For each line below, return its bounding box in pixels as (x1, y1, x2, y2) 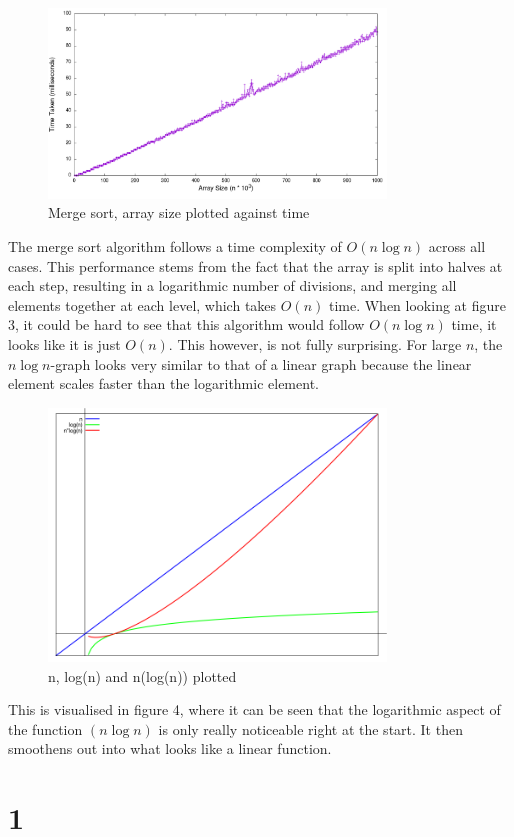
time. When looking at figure (328, 294, 506, 315)
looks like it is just (8, 333, 121, 354)
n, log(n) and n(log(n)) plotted (48, 665, 237, 686)
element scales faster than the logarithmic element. (8, 373, 319, 394)
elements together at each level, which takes (8, 294, 277, 315)
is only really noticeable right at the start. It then (158, 718, 463, 739)
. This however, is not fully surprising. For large (168, 333, 462, 354)
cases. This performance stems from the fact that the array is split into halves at (8, 255, 503, 276)
